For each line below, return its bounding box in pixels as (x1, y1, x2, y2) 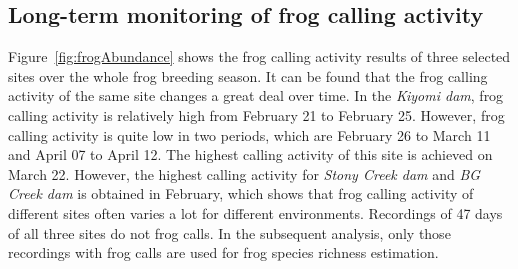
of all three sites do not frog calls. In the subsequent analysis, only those (8, 222, 451, 243)
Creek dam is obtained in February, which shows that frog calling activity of (8, 183, 474, 204)
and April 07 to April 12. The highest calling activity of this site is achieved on (8, 144, 493, 165)
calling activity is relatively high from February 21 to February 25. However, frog (8, 104, 505, 125)
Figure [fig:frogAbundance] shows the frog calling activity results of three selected (8, 46, 511, 67)
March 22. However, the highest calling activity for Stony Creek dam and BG (8, 163, 481, 184)
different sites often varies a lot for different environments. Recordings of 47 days (8, 202, 503, 223)
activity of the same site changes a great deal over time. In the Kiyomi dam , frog (8, 85, 504, 106)
